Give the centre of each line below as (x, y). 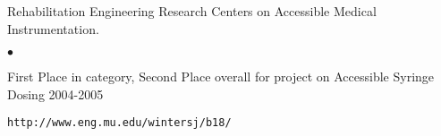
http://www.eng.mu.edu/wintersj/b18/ (119, 123)
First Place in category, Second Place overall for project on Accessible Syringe (221, 76)
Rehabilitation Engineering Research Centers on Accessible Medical (192, 11)
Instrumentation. (53, 28)
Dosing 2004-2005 (55, 93)
